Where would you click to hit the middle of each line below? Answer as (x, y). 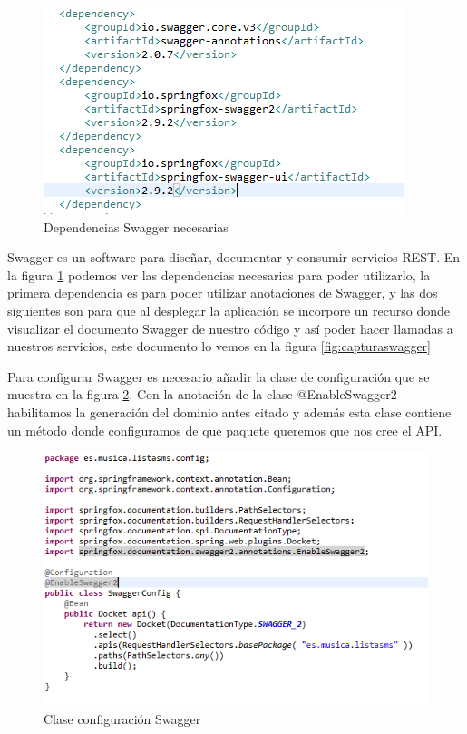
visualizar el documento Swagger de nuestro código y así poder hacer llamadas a (230, 328)
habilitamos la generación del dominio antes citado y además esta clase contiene (229, 411)
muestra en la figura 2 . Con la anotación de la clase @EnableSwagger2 (202, 394)
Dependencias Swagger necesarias (136, 226)
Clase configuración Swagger (122, 718)
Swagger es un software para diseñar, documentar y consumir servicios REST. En (234, 257)
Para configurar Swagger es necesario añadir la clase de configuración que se (219, 376)
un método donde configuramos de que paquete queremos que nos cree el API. (225, 430)
